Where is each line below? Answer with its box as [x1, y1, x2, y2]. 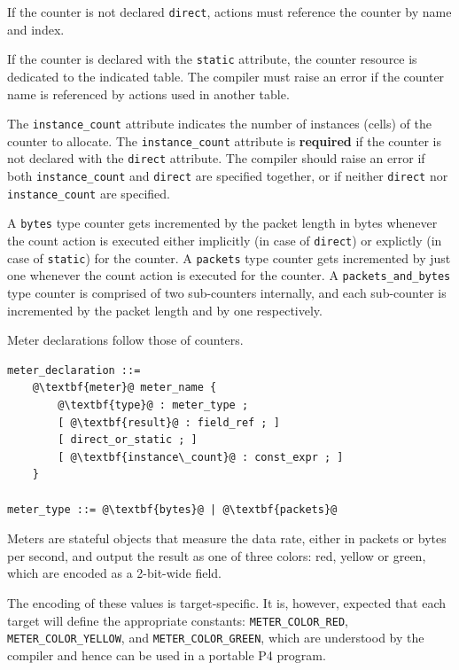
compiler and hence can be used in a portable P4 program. [7, 645, 326, 664]
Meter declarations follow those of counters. [7, 331, 244, 349]
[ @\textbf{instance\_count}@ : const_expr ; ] [58, 450, 344, 464]
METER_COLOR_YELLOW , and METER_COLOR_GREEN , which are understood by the [7, 628, 424, 647]
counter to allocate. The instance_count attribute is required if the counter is [7, 131, 441, 150]
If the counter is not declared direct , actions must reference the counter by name [7, 3, 452, 20]
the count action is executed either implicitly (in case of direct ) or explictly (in [7, 231, 442, 250]
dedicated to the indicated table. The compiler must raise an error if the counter [7, 66, 445, 85]
